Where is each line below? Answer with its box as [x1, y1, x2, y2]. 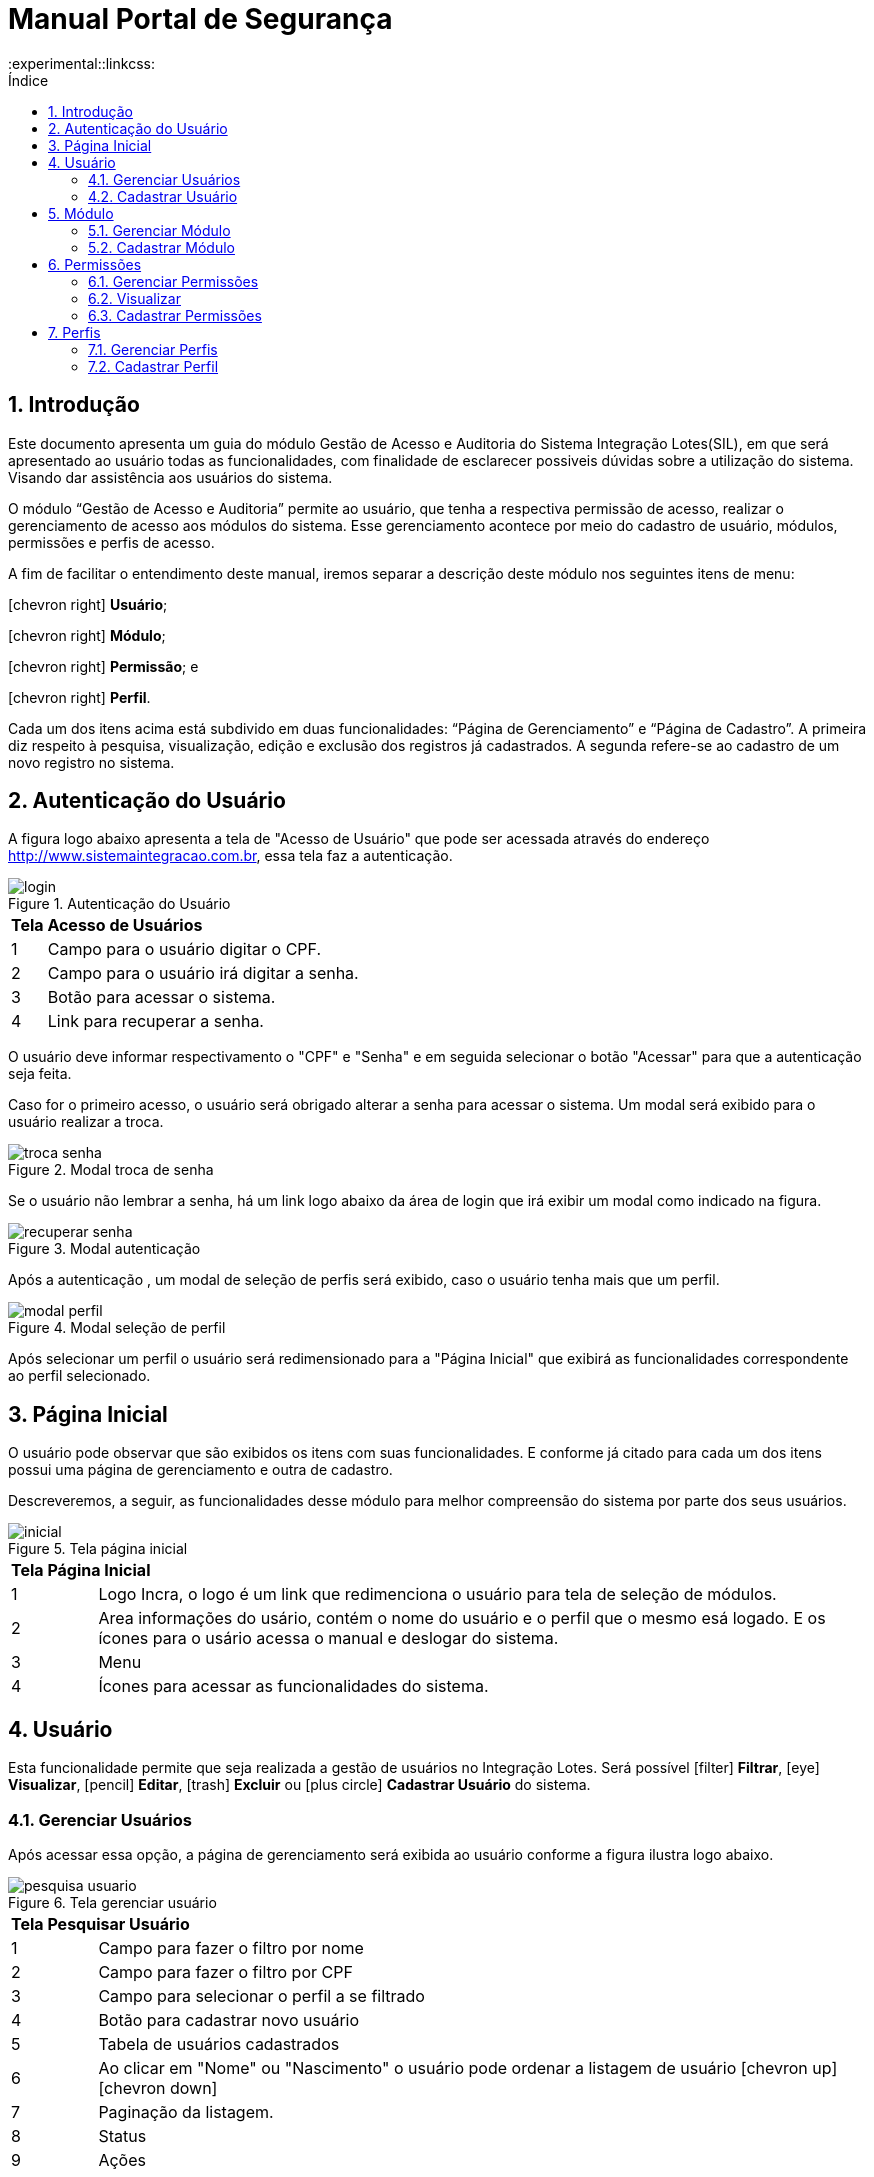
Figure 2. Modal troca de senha [8, 1161, 214, 1179]
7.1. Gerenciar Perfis [88, 340, 218, 358]
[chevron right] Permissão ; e [8, 657, 199, 675]
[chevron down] [98, 2077, 218, 2098]
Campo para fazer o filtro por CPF [98, 1961, 353, 1982]
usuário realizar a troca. [8, 1113, 164, 1131]
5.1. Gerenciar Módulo [88, 221, 231, 239]
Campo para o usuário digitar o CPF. [47, 939, 322, 960]
